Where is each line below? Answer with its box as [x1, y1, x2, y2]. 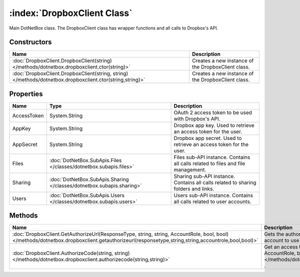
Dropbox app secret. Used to [173, 134, 242, 141]
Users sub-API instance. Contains [173, 191, 253, 198]
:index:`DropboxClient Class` [9, 7, 132, 18]
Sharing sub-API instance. [173, 172, 235, 179]
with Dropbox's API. [173, 115, 220, 122]
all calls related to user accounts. [173, 198, 251, 205]
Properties [9, 89, 43, 98]
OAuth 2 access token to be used [173, 109, 252, 116]
